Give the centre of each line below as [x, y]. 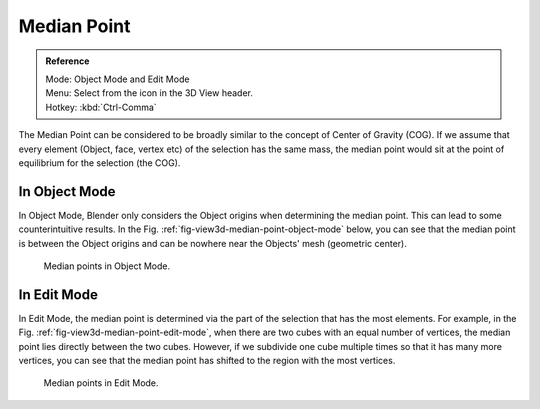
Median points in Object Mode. [106, 266]
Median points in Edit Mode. [101, 383]
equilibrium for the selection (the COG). [99, 162]
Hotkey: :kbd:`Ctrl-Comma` [101, 107]
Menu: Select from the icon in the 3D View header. [149, 93]
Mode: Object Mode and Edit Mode [117, 79]
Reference [67, 61]
